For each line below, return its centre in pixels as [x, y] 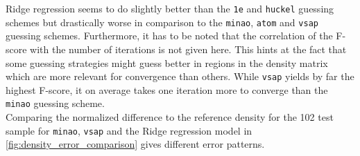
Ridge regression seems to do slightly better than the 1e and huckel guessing [170, 8]
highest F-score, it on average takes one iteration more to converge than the [167, 89]
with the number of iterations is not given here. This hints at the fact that [188, 49]
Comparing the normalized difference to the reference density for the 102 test [170, 117]
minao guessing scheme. [55, 103]
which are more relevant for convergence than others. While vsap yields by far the [180, 76]
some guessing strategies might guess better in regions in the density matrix [167, 62]
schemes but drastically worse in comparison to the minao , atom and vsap [162, 22]
